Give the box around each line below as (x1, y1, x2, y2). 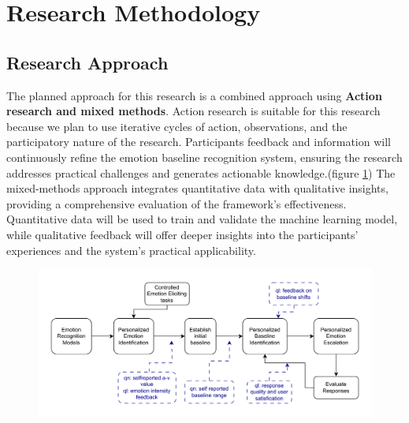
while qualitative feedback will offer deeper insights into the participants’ (6, 226, 359, 242)
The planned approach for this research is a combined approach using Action (6, 87, 382, 103)
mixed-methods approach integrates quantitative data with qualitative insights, (6, 180, 389, 197)
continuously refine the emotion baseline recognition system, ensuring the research (6, 148, 403, 165)
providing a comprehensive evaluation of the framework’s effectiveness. (6, 195, 347, 211)
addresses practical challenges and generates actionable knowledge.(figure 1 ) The (6, 164, 396, 181)
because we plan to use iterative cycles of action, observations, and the (6, 118, 348, 134)
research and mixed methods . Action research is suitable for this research (6, 103, 381, 119)
